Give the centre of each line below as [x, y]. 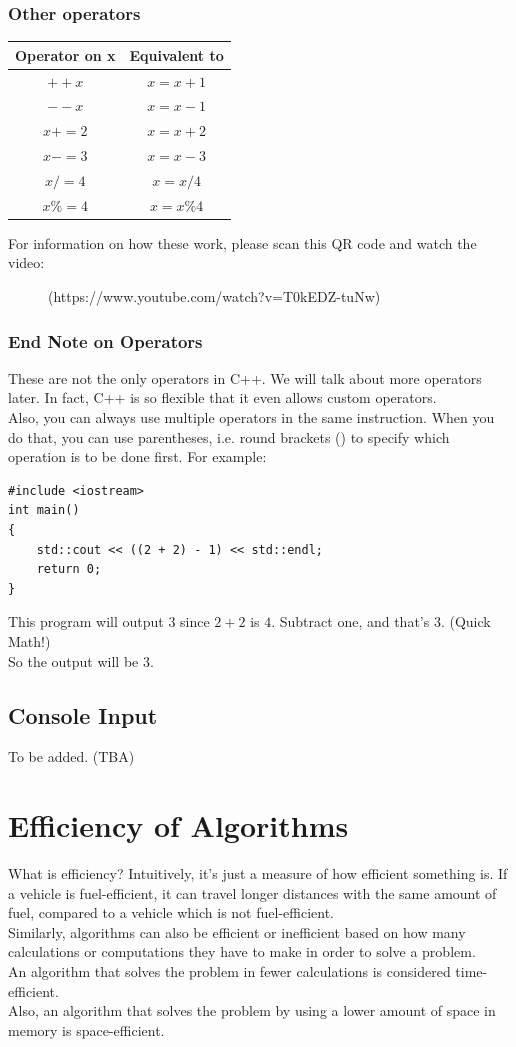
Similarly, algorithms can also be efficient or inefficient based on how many [237, 931]
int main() [44, 510]
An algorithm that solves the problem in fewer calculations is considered [229, 971]
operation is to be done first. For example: [137, 456]
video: [26, 262]
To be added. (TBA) [71, 756]
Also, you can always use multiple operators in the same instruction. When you [251, 417]
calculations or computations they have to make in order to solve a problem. [242, 951]
